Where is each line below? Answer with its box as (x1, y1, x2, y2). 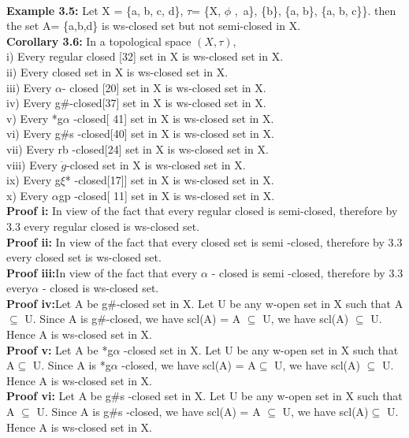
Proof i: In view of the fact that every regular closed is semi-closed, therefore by (6, 202, 398, 219)
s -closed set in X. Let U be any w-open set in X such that (120, 388, 403, 404)
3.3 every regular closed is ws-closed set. (6, 217, 200, 234)
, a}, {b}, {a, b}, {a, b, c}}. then (234, 2, 396, 18)
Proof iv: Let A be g (6, 295, 108, 311)
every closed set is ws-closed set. (6, 249, 162, 265)
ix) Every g (6, 172, 61, 188)
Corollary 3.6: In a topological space (6, 32, 191, 49)
